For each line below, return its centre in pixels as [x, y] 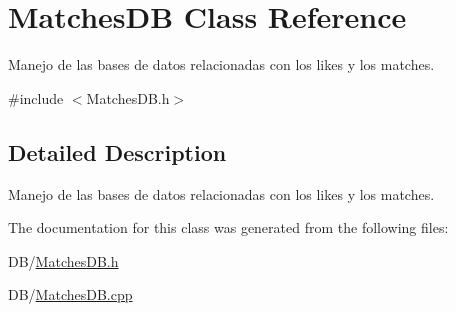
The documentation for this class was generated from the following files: [228, 227]
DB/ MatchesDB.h [63, 260]
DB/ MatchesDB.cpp [70, 294]
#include [36, 97]
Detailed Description [117, 151]
